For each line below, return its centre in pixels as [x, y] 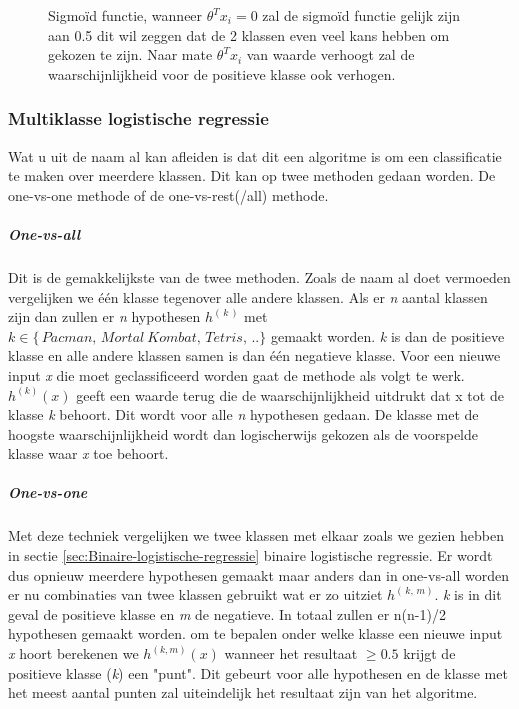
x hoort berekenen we [73, 653]
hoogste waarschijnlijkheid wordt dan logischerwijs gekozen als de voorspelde [243, 433]
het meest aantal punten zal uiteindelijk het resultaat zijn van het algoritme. [243, 692]
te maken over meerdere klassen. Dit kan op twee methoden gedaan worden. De [252, 175]
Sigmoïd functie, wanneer [125, 15]
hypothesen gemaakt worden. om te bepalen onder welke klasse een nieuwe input [255, 633]
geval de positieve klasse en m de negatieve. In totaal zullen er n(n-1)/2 [227, 613]
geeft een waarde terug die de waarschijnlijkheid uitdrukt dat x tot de [290, 394]
